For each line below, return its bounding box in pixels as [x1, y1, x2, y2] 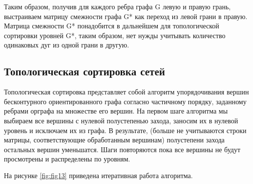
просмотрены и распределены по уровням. [4, 154, 130, 164]
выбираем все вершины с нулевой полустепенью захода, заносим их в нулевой [4, 115, 238, 125]
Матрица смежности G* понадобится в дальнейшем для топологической [4, 21, 219, 31]
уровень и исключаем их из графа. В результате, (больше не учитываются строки [4, 125, 247, 135]
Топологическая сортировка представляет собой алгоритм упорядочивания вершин [4, 87, 249, 97]
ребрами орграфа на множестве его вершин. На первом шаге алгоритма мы [4, 106, 228, 116]
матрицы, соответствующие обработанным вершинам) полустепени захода [4, 135, 225, 145]
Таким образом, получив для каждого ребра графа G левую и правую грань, [4, 1, 231, 11]
